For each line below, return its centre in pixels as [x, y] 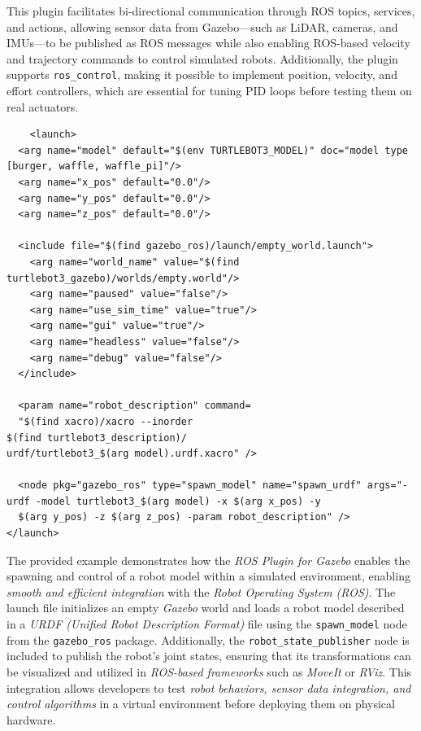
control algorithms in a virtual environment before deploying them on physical [201, 704]
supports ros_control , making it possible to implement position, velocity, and [202, 74]
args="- [387, 486]
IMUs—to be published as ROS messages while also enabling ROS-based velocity [208, 43]
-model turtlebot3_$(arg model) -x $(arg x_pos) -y [178, 501]
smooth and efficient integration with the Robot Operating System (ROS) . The [201, 591]
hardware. [31, 719]
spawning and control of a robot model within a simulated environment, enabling [208, 576]
